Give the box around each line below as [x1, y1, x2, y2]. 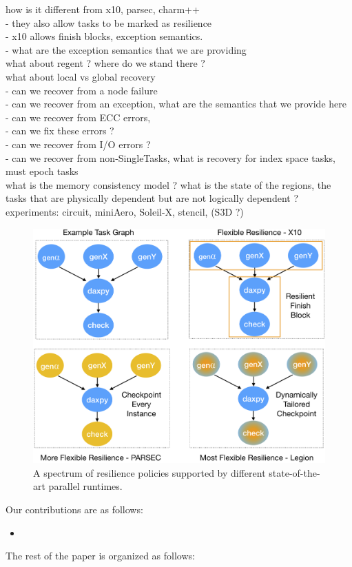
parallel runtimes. [48, 479, 123, 493]
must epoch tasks [6, 164, 79, 178]
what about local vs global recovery [6, 69, 156, 83]
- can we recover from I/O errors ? [6, 136, 151, 151]
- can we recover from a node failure [6, 83, 158, 97]
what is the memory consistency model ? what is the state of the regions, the [6, 177, 331, 192]
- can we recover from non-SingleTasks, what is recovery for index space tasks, [6, 150, 335, 165]
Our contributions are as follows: [6, 502, 143, 516]
